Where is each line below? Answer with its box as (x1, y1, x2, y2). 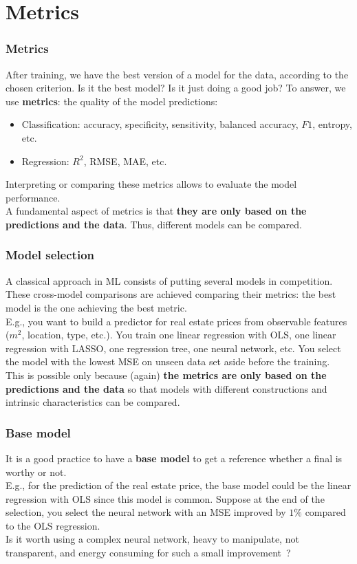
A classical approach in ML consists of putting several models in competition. (6, 273, 333, 288)
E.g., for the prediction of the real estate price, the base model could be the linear (6, 478, 351, 492)
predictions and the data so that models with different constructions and (6, 381, 327, 395)
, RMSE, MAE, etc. (83, 153, 167, 168)
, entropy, (312, 117, 352, 131)
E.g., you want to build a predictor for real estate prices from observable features (6, 314, 347, 328)
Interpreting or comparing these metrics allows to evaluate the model (6, 177, 297, 191)
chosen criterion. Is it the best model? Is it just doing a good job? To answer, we (6, 80, 346, 95)
